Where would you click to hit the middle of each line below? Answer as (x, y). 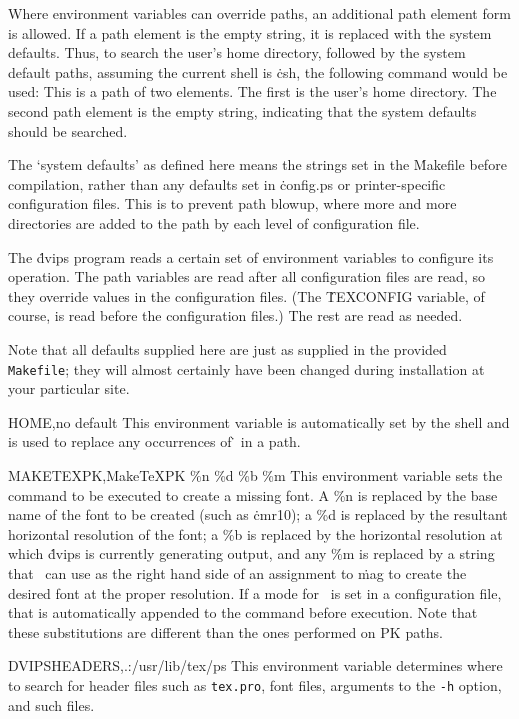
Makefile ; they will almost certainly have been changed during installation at (246, 368)
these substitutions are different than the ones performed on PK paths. (225, 631)
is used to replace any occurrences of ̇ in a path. (154, 441)
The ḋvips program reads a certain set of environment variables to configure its (251, 256)
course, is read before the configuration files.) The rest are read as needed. (235, 315)
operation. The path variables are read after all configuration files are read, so (246, 276)
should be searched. (68, 130)
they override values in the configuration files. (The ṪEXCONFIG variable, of (246, 295)
